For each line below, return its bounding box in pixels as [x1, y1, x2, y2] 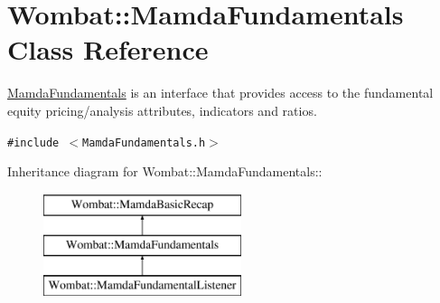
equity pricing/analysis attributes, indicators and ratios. [7, 100, 317, 119]
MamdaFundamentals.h [82, 136, 206, 149]
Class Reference [7, 31, 209, 68]
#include [7, 136, 60, 149]
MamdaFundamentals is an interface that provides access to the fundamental [7, 83, 434, 102]
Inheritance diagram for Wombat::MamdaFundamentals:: [7, 162, 323, 181]
